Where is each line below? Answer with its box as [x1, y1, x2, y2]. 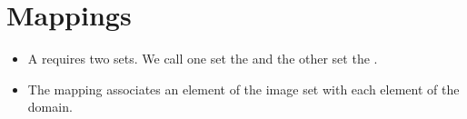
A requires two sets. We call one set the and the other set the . [27, 49, 378, 68]
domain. [27, 97, 73, 116]
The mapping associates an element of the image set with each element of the [27, 79, 460, 98]
